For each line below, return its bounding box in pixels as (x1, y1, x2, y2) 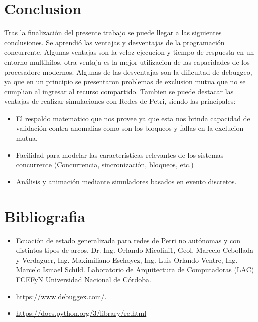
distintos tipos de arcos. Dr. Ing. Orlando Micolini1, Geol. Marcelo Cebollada (16, 245, 254, 255)
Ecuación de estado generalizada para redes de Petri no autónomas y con (16, 235, 240, 245)
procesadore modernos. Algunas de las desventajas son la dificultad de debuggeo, (4, 66, 252, 77)
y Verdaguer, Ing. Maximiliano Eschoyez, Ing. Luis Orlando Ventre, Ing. (16, 254, 238, 265)
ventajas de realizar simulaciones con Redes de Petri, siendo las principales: (4, 96, 236, 106)
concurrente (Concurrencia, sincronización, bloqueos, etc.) (16, 159, 194, 170)
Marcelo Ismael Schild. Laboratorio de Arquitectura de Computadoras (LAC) (16, 264, 254, 275)
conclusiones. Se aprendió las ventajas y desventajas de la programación (4, 37, 225, 47)
